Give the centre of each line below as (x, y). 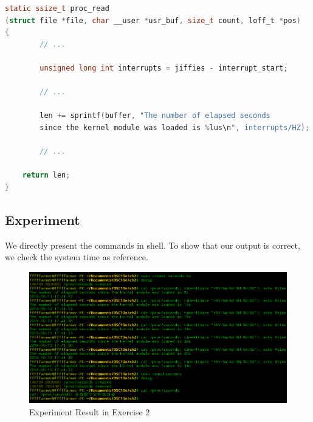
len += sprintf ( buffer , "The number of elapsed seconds (155, 116)
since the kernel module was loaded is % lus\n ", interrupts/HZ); (175, 127)
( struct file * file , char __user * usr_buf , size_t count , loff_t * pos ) (153, 20)
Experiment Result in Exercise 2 (90, 411)
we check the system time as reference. (77, 257)
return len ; (46, 175)
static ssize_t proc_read (57, 9)
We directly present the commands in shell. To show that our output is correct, (153, 245)
